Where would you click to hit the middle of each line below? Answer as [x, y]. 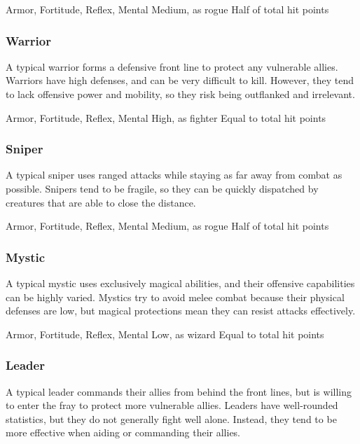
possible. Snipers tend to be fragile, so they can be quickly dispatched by [162, 188]
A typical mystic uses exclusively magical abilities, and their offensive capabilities [180, 283]
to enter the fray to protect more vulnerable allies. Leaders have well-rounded [172, 405]
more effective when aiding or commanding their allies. [123, 432]
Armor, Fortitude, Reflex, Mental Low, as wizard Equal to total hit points [165, 334]
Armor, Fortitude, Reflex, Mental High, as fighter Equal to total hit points [166, 117]
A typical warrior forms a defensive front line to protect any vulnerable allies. [172, 66]
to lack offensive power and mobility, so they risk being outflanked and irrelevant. [180, 94]
